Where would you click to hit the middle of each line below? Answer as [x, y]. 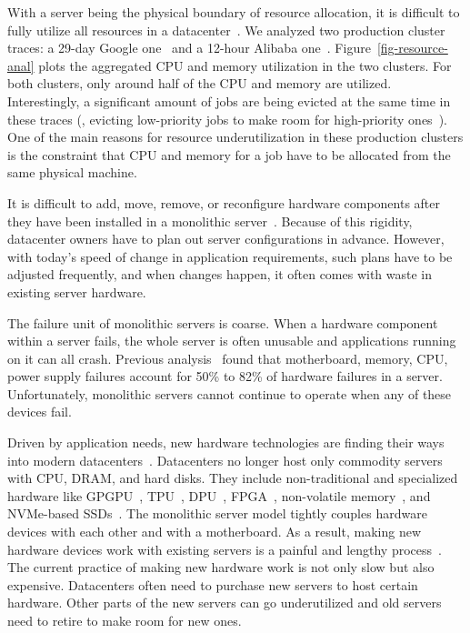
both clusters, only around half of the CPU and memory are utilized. [200, 83]
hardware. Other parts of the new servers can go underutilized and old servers [225, 603]
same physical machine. [72, 172]
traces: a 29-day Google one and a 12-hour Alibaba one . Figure [189, 48]
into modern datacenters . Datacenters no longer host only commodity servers [225, 460]
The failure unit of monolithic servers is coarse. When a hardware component [223, 322]
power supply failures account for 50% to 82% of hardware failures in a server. [225, 376]
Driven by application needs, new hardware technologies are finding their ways [226, 442]
